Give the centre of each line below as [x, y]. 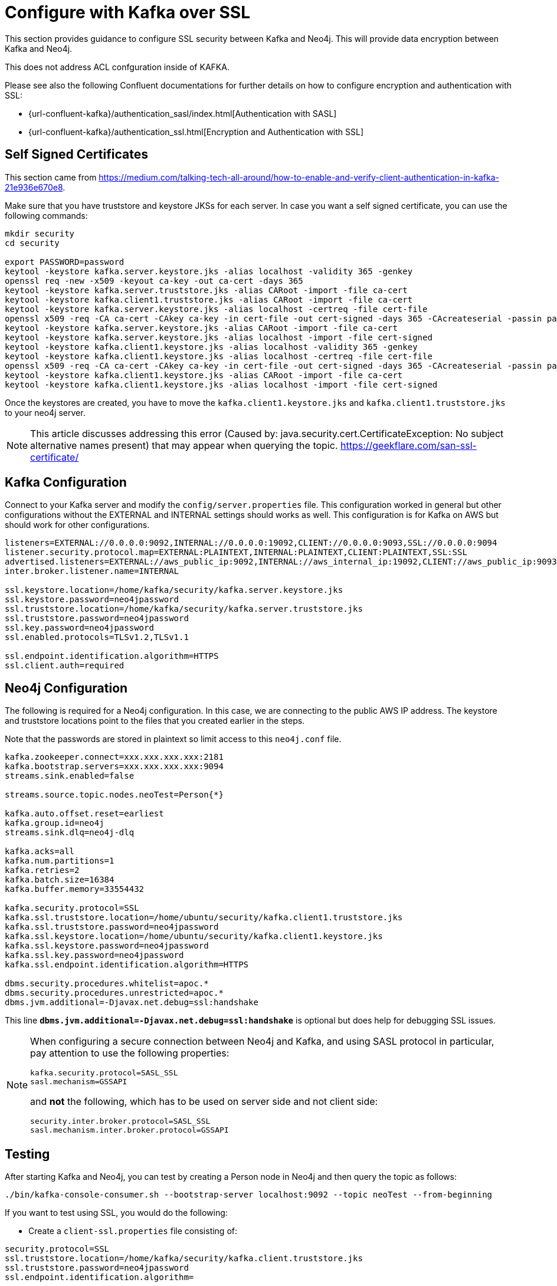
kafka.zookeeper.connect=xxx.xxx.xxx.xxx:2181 [114, 757]
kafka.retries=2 [42, 870]
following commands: [46, 215]
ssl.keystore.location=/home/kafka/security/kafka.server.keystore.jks [174, 590]
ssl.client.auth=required [65, 666]
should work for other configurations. [77, 525]
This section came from [51, 177]
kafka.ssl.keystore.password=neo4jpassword [107, 946]
